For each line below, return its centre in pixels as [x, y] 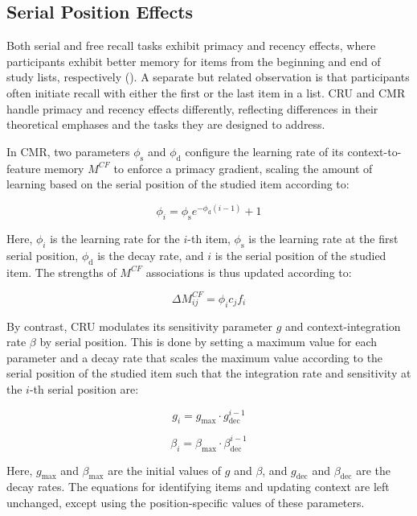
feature [24, 168]
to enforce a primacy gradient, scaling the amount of [243, 168]
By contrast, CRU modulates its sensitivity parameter [140, 326]
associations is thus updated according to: [249, 272]
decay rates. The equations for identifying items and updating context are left [198, 487]
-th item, [209, 239]
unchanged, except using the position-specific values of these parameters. [186, 503]
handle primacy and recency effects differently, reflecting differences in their [192, 108]
